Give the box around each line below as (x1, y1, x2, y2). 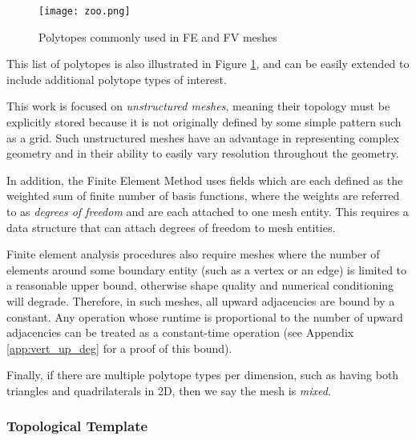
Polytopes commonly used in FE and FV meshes (38, 28, 277, 45)
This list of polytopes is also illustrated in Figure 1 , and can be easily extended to (6, 55, 410, 72)
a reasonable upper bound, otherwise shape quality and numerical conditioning (6, 277, 394, 294)
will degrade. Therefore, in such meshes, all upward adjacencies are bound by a (6, 292, 395, 309)
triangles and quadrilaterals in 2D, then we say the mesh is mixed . (6, 382, 331, 398)
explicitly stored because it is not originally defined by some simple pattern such (6, 114, 402, 130)
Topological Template (6, 416, 148, 436)
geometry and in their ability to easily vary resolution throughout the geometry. (6, 145, 399, 162)
